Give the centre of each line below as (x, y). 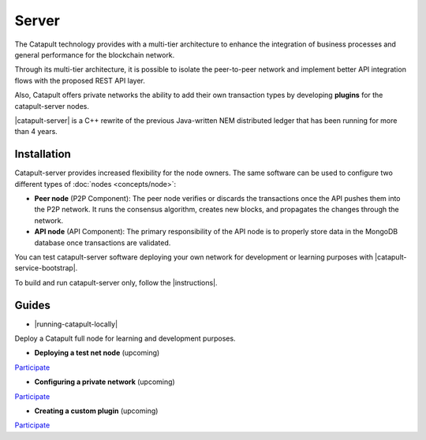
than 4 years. (36, 132)
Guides (33, 305)
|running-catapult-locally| (76, 324)
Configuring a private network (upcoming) (105, 382)
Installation (43, 154)
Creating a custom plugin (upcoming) (96, 411)
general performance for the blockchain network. (95, 54)
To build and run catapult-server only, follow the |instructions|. (116, 282)
